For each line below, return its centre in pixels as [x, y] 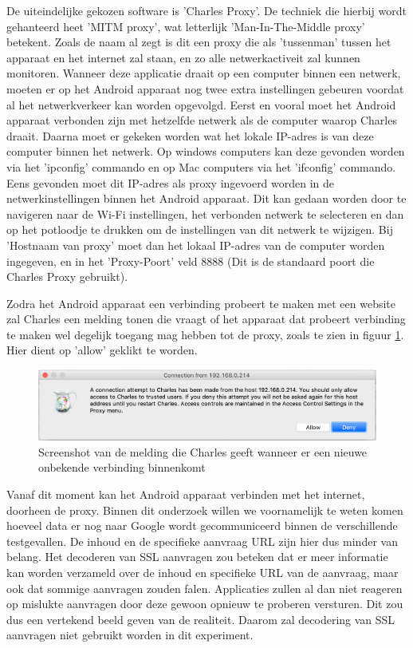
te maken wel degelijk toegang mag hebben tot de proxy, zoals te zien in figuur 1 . [205, 334]
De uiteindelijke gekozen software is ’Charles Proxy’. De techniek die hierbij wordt [206, 10]
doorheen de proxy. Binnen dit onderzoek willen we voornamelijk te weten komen [205, 510]
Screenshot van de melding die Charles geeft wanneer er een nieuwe [203, 451]
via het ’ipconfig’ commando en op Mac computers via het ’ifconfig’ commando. [201, 166]
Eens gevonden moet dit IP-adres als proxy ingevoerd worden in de [171, 182]
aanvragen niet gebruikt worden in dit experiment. [130, 635]
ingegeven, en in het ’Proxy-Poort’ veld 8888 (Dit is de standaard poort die [191, 261]
